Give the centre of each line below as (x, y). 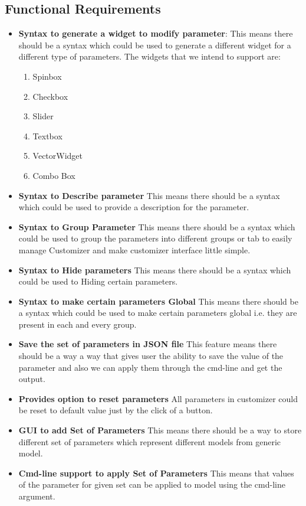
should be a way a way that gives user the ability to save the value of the (151, 356)
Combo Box (54, 175)
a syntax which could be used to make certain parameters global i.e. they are (158, 313)
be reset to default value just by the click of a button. (116, 410)
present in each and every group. (78, 324)
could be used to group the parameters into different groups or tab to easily (155, 238)
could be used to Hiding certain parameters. (98, 281)
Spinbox (47, 76)
